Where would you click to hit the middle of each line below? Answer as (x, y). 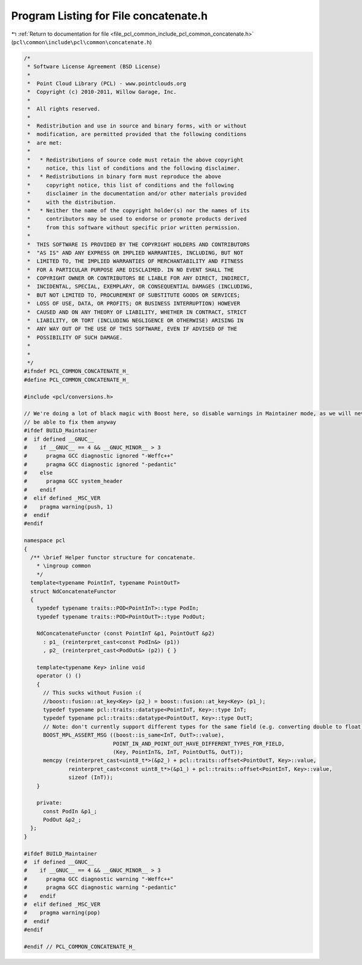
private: (49, 803)
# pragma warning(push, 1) (68, 507)
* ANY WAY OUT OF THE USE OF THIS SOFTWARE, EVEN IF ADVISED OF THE (132, 329)
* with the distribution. (72, 202)
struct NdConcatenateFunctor (74, 591)
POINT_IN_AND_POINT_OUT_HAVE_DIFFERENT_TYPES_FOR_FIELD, (198, 743)
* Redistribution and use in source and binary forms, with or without (137, 126)
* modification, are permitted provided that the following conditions (137, 134)
